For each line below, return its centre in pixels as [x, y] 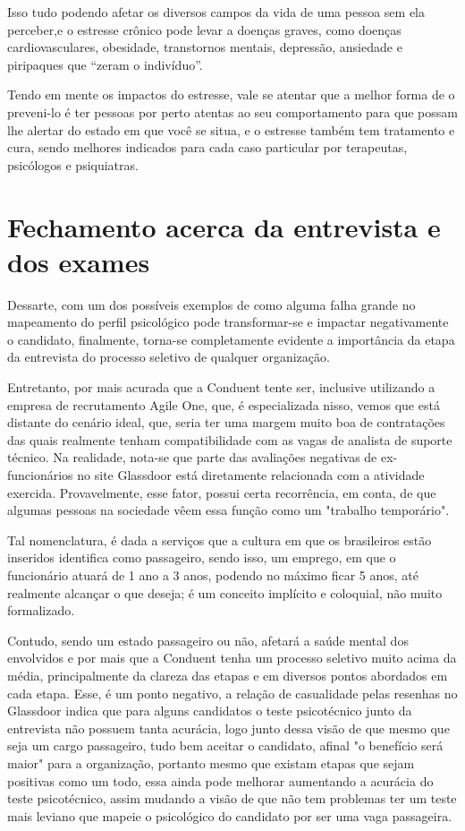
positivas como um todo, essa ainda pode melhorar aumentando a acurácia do [220, 780]
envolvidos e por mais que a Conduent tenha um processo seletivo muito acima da [232, 658]
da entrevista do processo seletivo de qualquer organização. [169, 357]
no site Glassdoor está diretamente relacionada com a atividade [251, 475]
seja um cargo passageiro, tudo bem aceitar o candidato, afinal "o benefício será [225, 745]
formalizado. [41, 610]
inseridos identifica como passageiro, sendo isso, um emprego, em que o [202, 557]
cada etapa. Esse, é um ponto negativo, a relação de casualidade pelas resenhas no [232, 693]
